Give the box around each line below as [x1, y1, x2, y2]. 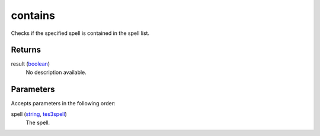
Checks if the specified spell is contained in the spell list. [11, 30, 150, 37]
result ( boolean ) [11, 60, 50, 67]
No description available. [25, 69, 87, 76]
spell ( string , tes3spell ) [11, 111, 68, 118]
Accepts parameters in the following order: [11, 99, 116, 106]
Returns [11, 45, 41, 55]
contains [11, 9, 56, 22]
